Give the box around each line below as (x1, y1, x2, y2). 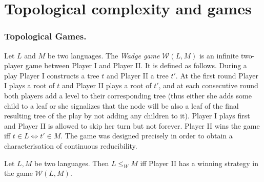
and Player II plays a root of (62, 80, 152, 91)
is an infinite (199, 50, 239, 60)
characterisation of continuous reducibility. (4, 140, 137, 151)
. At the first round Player (175, 70, 258, 80)
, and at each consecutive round (158, 80, 258, 91)
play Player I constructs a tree (4, 70, 99, 80)
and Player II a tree (106, 70, 169, 80)
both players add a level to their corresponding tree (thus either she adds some (4, 90, 252, 100)
